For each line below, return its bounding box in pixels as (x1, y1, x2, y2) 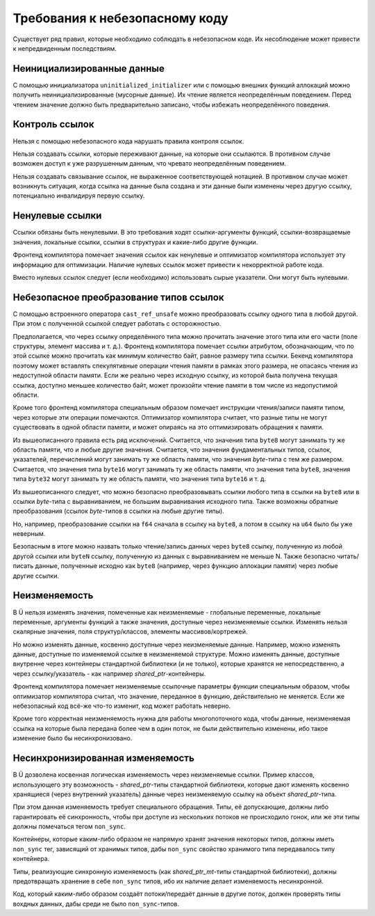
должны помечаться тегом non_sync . (12, 822, 126, 831)
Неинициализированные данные (12, 63, 165, 74)
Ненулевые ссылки (12, 210, 102, 222)
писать (12, 562, 34, 570)
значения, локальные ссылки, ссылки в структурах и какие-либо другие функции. (12, 237, 258, 246)
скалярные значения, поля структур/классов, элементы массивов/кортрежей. (12, 627, 248, 636)
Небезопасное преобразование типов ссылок (12, 291, 224, 303)
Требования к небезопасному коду (12, 10, 228, 26)
